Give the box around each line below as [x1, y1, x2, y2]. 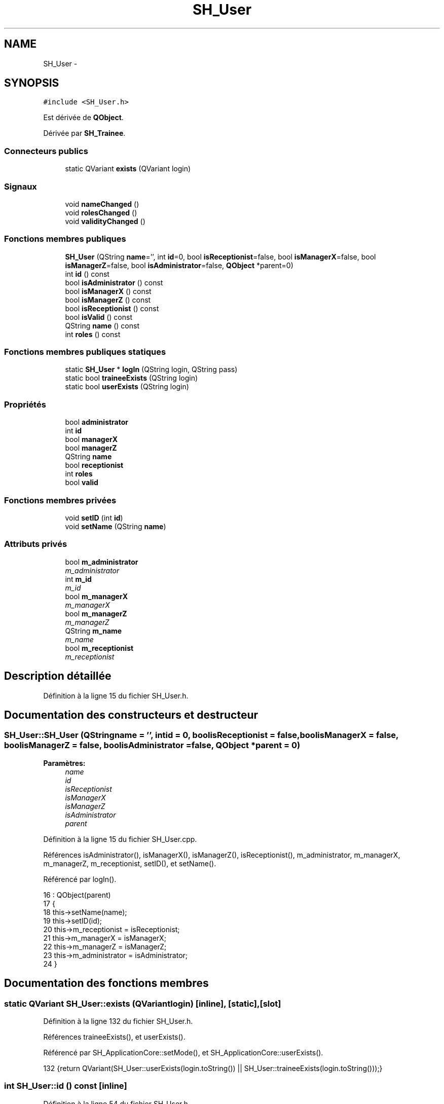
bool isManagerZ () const [65, 295, 151, 304]
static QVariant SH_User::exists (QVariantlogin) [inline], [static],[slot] [4, 998, 281, 1009]
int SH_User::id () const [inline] [4, 1081, 127, 1091]
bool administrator [65, 418, 129, 427]
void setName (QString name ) [65, 522, 166, 531]
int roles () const [65, 329, 121, 339]
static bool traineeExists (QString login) [65, 374, 198, 383]
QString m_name [65, 626, 122, 635]
